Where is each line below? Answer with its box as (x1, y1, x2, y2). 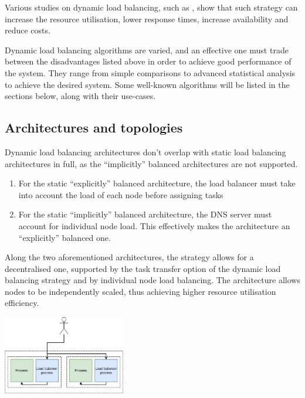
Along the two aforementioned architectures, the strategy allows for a (5, 251, 254, 263)
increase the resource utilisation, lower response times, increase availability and (5, 12, 289, 25)
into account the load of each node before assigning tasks (18, 188, 223, 200)
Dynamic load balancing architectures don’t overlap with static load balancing (5, 145, 286, 158)
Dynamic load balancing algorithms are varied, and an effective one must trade (5, 43, 289, 56)
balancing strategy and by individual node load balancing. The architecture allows (5, 274, 300, 286)
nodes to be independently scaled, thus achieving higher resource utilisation (5, 285, 276, 297)
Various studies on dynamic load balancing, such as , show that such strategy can (5, 1, 298, 13)
